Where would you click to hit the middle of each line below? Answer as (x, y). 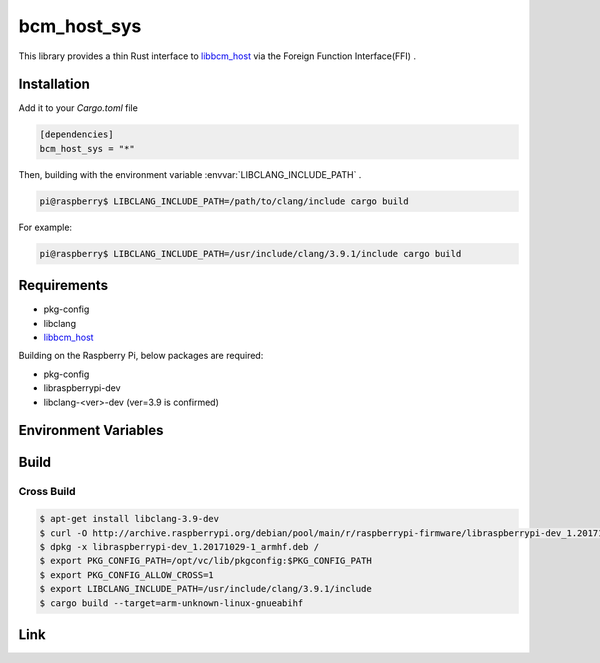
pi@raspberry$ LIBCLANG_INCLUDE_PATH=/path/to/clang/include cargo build (224, 201)
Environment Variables (91, 430)
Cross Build (47, 492)
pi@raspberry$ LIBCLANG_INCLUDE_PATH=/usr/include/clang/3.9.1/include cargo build (250, 253)
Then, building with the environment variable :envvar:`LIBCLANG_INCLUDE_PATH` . (190, 174)
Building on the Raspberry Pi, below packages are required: (141, 356)
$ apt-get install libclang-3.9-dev (129, 519)
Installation (54, 84)
